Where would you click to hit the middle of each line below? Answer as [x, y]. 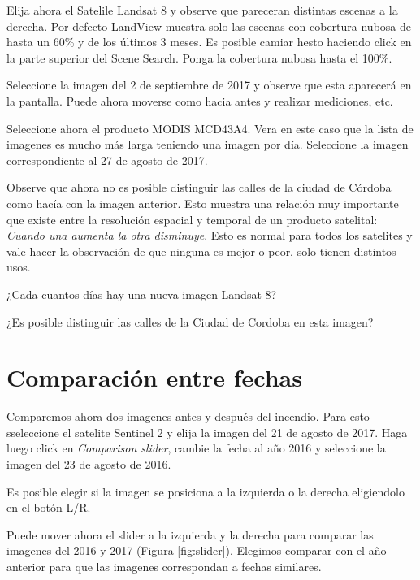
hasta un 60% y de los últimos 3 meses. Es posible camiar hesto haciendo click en [209, 42]
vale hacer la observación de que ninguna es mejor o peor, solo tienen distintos [201, 251]
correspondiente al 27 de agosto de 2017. [107, 160]
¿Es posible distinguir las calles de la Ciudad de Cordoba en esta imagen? [190, 321]
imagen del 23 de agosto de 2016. [89, 464]
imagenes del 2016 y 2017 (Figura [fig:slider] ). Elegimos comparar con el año [197, 550]
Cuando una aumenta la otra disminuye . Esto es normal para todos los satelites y [210, 235]
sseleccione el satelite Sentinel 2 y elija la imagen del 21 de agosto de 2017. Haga [207, 432]
